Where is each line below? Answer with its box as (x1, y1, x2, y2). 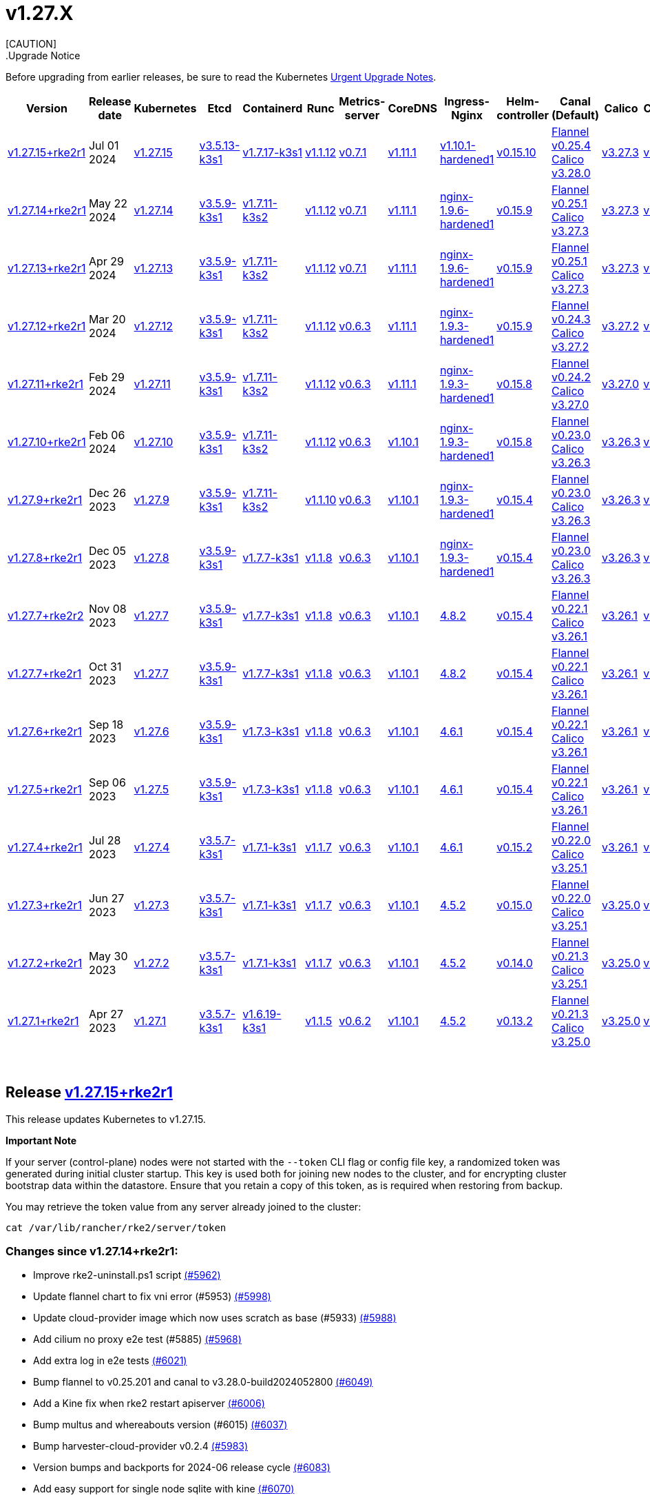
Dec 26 (88, 485, 127, 500)
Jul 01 (88, 138, 119, 152)
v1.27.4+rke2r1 (8, 840, 83, 854)
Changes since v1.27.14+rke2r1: (6, 1244, 178, 1258)
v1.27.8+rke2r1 (8, 550, 82, 565)
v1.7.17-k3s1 (242, 145, 303, 159)
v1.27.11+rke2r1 (8, 376, 84, 391)
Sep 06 (88, 775, 126, 789)
